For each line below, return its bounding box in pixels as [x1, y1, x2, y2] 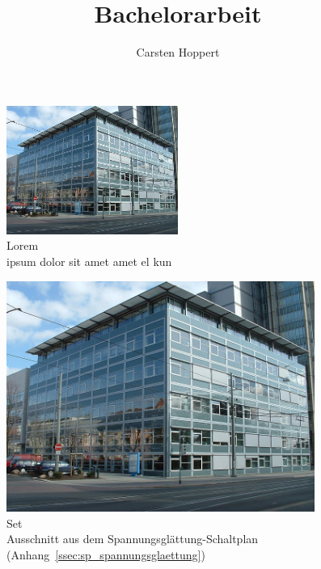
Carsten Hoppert [136, 44, 220, 61]
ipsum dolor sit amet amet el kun [6, 252, 172, 269]
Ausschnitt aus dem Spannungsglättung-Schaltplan [6, 530, 259, 547]
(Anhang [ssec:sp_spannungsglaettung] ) [6, 546, 205, 563]
